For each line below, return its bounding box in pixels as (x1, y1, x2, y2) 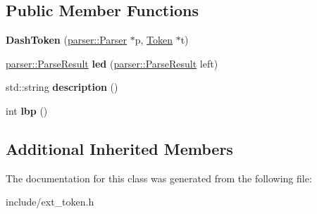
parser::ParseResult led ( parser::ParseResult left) (6, 56, 218, 70)
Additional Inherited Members (6, 137, 233, 159)
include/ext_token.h (6, 194, 94, 209)
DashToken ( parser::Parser (6, 32, 128, 47)
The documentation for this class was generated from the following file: (6, 170, 312, 185)
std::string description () (6, 80, 118, 94)
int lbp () (6, 103, 48, 118)
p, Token (135, 32, 173, 47)
